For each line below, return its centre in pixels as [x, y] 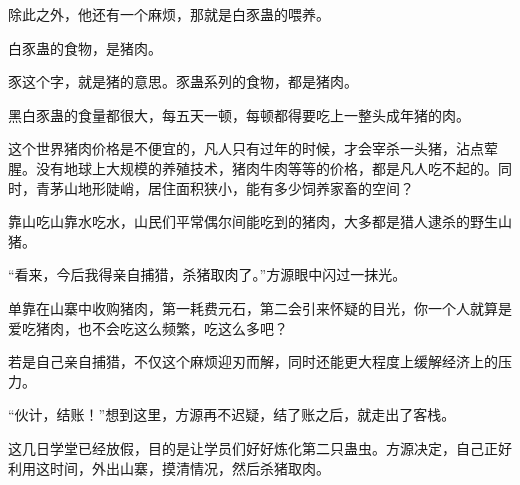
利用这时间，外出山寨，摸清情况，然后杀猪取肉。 [169, 467]
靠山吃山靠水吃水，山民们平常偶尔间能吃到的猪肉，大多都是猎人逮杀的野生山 [260, 221]
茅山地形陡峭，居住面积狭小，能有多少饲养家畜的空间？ [231, 187]
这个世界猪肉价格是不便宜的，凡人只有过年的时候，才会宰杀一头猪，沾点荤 [253, 148]
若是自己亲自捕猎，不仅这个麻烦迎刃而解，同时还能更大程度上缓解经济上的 [253, 361]
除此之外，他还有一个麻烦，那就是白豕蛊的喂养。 [169, 14]
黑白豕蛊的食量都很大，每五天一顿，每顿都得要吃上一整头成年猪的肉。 [239, 114]
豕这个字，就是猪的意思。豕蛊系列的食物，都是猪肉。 [183, 81]
